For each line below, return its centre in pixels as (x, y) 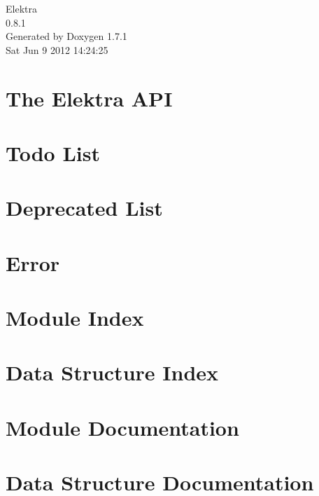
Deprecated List (84, 208)
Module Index (75, 318)
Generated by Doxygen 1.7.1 (66, 36)
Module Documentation (122, 427)
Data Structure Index (112, 372)
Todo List (53, 152)
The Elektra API (89, 98)
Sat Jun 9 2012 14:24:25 (57, 49)
